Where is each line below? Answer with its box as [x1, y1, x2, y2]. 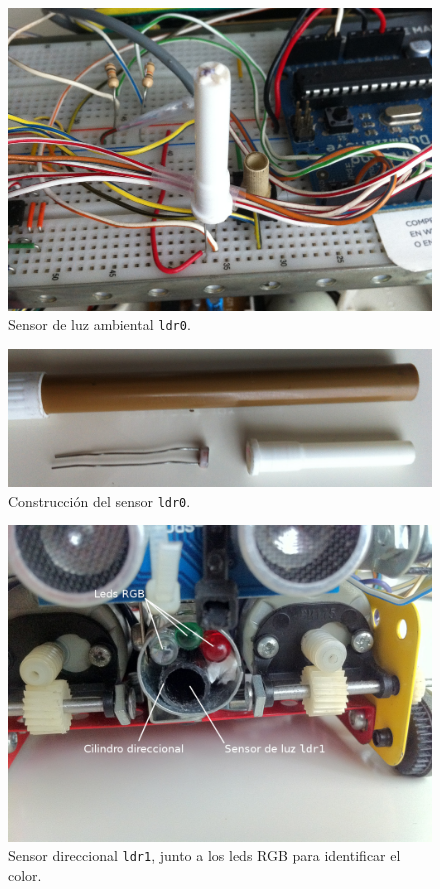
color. [8, 865, 42, 886]
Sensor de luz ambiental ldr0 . [8, 314, 191, 335]
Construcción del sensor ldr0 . [8, 490, 191, 511]
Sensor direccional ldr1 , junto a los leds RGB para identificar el [8, 845, 401, 866]
